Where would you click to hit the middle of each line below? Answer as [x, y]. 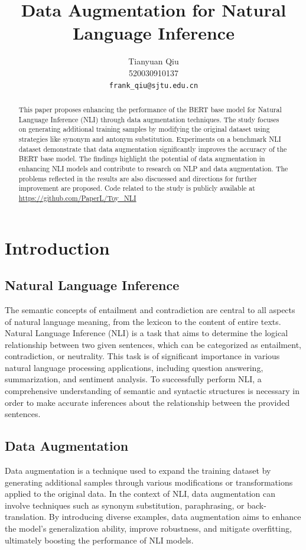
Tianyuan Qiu [154, 61]
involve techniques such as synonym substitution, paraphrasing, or [125, 505]
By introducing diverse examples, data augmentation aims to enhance [175, 517]
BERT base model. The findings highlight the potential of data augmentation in [142, 159]
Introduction [57, 247]
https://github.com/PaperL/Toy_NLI [77, 198]
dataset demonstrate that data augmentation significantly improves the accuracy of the [153, 149]
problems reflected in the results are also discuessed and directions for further [138, 178]
